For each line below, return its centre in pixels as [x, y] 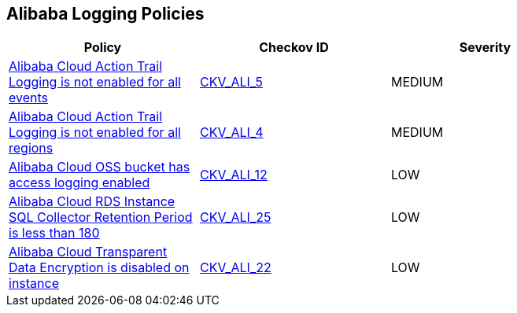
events [28, 98]
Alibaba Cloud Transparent [88, 252]
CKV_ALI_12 [233, 175]
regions [31, 148]
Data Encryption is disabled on [99, 268]
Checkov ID [294, 48]
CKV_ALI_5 [231, 82]
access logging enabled [79, 183]
